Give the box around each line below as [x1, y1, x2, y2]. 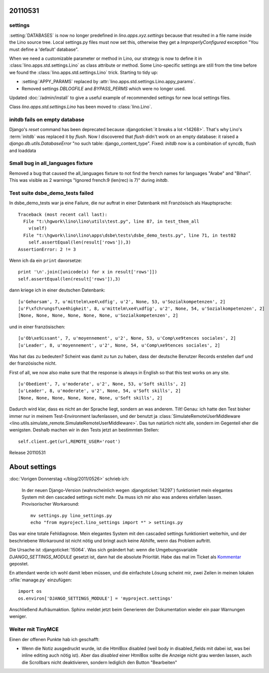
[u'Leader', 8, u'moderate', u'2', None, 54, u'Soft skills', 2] [18, 388, 181, 394]
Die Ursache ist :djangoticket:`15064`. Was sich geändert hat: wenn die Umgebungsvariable [9, 547, 198, 553]
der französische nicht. [9, 360, 57, 366]
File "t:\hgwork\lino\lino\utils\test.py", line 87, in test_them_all [23, 219, 199, 224]
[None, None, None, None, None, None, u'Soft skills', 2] [18, 395, 163, 401]
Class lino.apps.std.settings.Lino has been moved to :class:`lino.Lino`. [9, 104, 152, 110]
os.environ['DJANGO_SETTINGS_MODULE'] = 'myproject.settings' [18, 595, 173, 601]
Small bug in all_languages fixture [9, 160, 93, 167]
